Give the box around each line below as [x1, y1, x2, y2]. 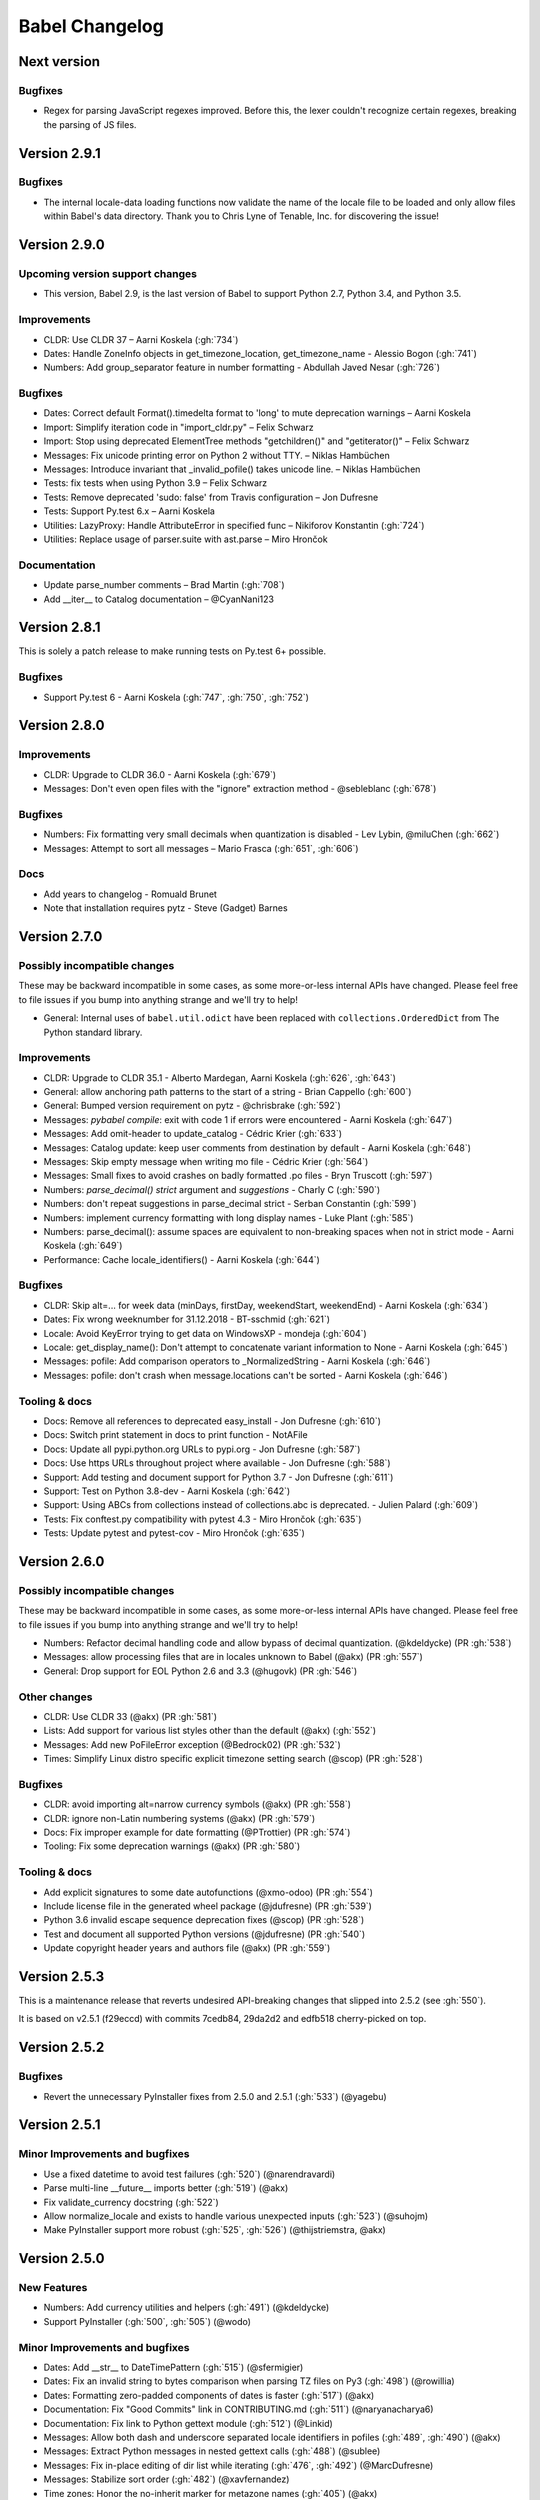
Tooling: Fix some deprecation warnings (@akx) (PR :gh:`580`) [43, 1840, 301, 1852]
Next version [18, 53, 100, 70]
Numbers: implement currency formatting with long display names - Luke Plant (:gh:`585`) [43, 1211, 414, 1224]
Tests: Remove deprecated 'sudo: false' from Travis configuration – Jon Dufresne [43, 491, 379, 503]
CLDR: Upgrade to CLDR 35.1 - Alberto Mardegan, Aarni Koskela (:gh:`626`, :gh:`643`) [43, 1071, 397, 1084]
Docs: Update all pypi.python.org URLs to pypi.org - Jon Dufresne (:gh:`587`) [43, 1443, 361, 1455]
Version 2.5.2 [18, 2039, 105, 2056]
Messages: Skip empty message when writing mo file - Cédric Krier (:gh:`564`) [43, 1155, 369, 1167]
